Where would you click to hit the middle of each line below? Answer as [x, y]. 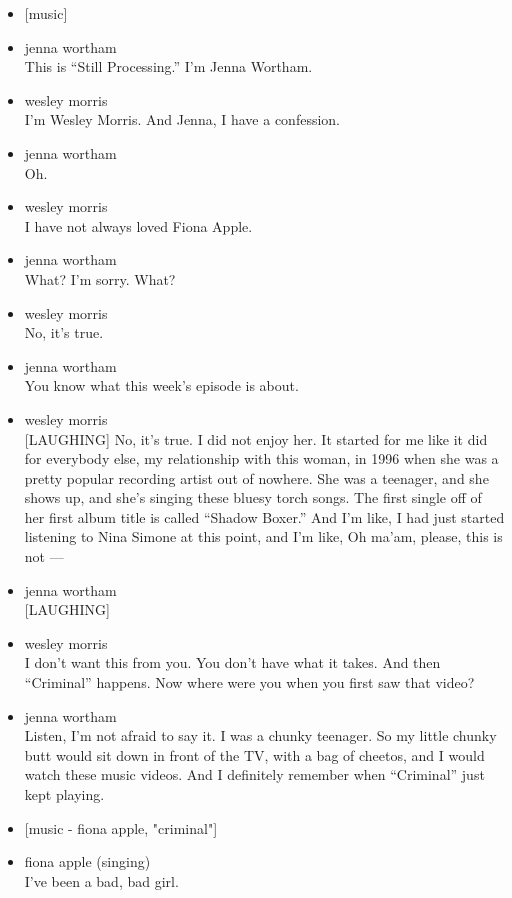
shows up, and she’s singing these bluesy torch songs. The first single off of [253, 497]
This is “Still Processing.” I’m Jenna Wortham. [168, 66]
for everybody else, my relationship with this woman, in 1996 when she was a [261, 458]
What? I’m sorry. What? [100, 278]
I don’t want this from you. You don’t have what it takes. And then [232, 662]
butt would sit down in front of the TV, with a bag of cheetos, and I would [254, 754]
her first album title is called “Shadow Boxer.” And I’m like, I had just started [264, 516]
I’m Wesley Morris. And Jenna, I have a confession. [182, 119]
